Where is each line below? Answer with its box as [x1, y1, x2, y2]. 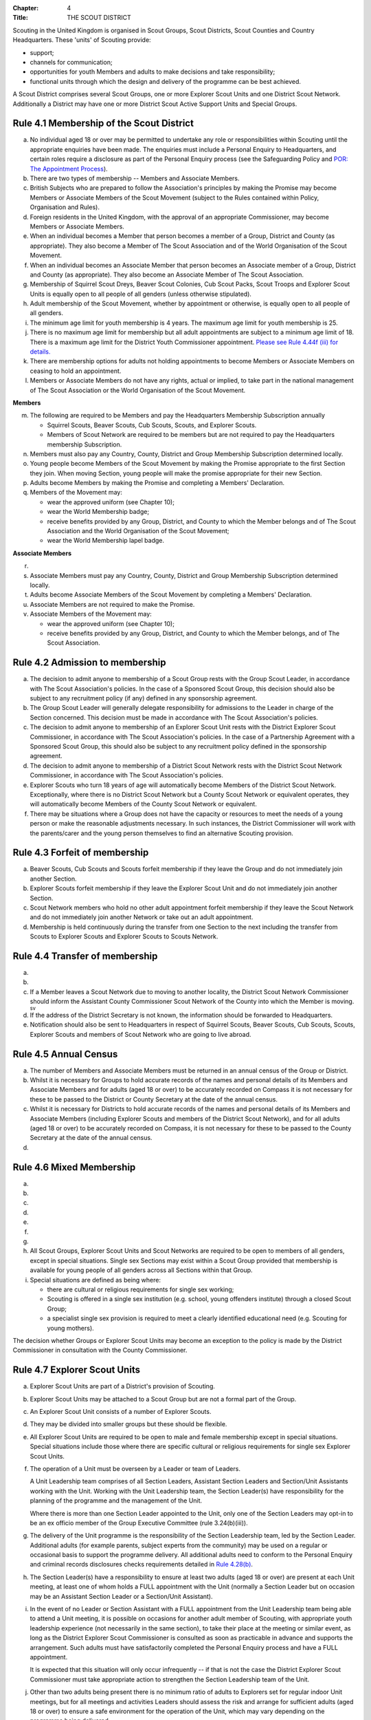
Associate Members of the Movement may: [30, 610, 153, 619]
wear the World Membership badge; [47, 508, 150, 516]
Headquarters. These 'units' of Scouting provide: [12, 36, 151, 44]
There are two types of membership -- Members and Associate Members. [30, 174, 240, 182]
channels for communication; [30, 58, 113, 66]
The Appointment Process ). [30, 164, 108, 173]
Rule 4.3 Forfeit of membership [12, 847, 149, 859]
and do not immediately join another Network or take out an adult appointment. [30, 913, 254, 921]
